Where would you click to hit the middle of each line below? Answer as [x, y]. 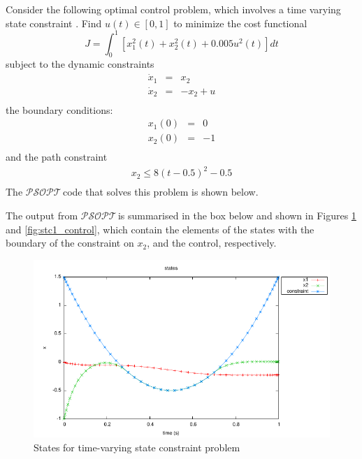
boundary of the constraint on [70, 243]
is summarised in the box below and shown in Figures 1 [237, 215]
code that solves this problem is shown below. [160, 192]
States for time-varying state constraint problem [137, 447]
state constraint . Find [54, 23]
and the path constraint [57, 157]
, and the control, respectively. [212, 243]
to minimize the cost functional [240, 23]
